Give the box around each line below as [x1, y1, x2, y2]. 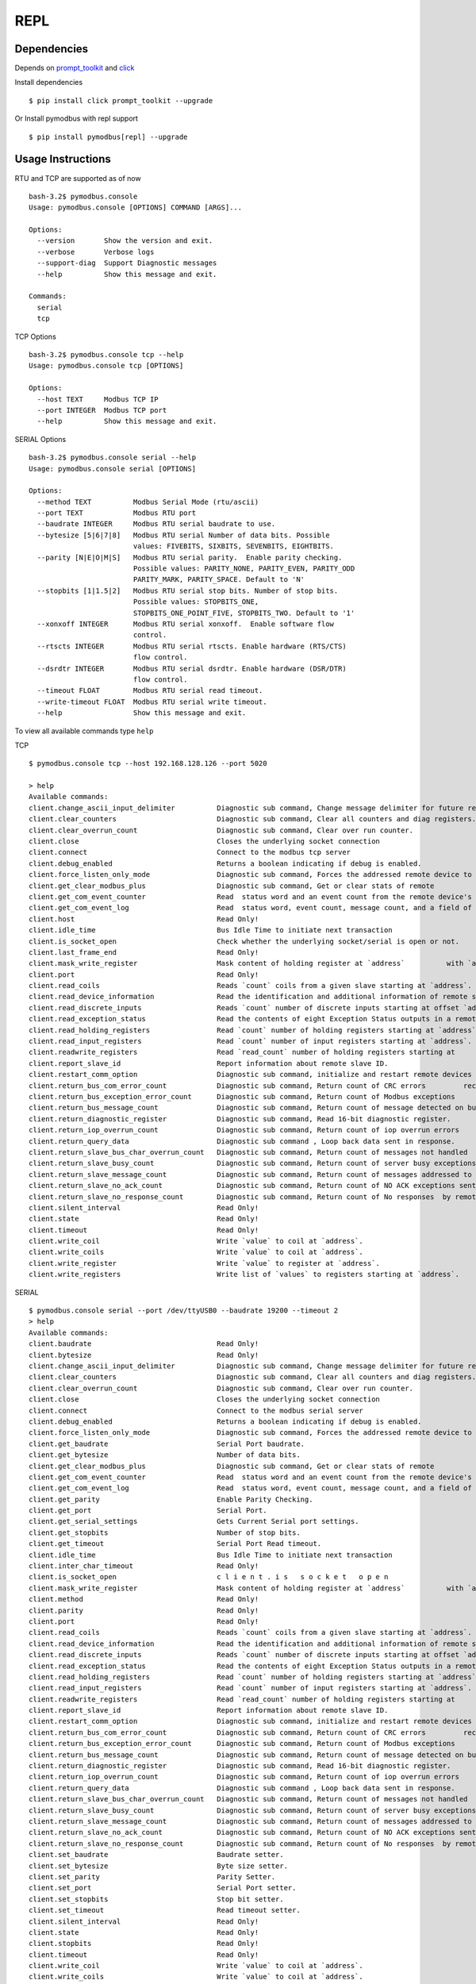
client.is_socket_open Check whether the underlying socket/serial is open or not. [29, 936, 460, 946]
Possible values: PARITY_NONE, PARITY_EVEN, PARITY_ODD [132, 564, 355, 573]
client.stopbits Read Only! [29, 1939, 259, 1948]
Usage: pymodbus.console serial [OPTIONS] [29, 464, 197, 473]
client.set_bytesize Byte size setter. [29, 1861, 289, 1871]
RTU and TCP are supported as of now [14, 173, 142, 183]
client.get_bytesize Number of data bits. [29, 1451, 301, 1459]
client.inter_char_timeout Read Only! [29, 1562, 259, 1571]
